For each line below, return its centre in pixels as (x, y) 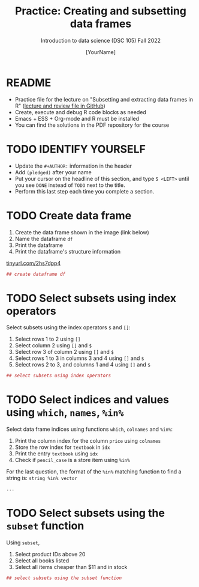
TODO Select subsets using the (85, 513)
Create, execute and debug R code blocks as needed (81, 112)
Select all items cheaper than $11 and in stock (71, 567)
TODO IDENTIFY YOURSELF (76, 149)
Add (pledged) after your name (53, 172)
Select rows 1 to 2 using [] (48, 339)
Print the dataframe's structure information (68, 251)
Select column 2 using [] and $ (53, 345)
